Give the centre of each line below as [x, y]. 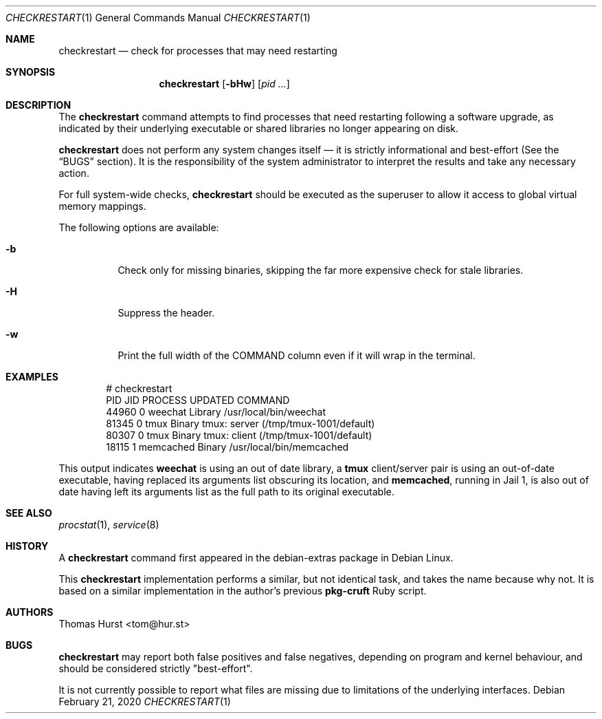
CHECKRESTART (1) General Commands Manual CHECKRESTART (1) [158, 18]
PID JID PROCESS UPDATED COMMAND [198, 400]
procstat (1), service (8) [109, 525]
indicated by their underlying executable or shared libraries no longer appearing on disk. [258, 128]
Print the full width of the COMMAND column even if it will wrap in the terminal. [297, 355]
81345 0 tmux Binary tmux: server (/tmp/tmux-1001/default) [241, 423]
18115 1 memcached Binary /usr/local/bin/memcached [227, 447]
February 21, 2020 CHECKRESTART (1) [145, 701]
